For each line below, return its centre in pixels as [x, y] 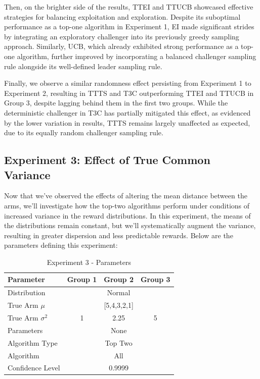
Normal [119, 292]
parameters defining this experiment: [61, 245]
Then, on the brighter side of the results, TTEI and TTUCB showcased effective [129, 7]
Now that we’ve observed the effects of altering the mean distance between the [126, 196]
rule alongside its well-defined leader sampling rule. [83, 66]
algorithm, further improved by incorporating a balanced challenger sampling [137, 56]
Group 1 [82, 279]
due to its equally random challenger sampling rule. [84, 132]
